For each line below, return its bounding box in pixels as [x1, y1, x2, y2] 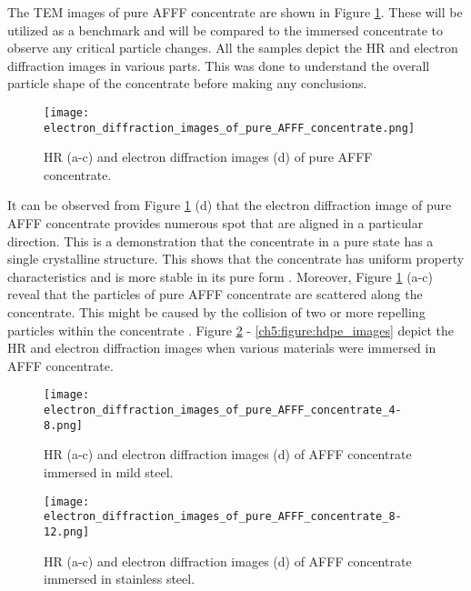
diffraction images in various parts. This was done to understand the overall [7, 55, 430, 75]
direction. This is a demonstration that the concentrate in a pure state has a [7, 231, 434, 250]
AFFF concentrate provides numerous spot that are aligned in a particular [7, 214, 424, 233]
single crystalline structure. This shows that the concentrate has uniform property [7, 249, 465, 268]
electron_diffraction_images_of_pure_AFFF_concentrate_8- [44, 510, 402, 524]
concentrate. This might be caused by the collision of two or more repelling [7, 303, 426, 322]
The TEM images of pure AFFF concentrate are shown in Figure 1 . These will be [7, 3, 463, 21]
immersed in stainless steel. [44, 569, 195, 588]
